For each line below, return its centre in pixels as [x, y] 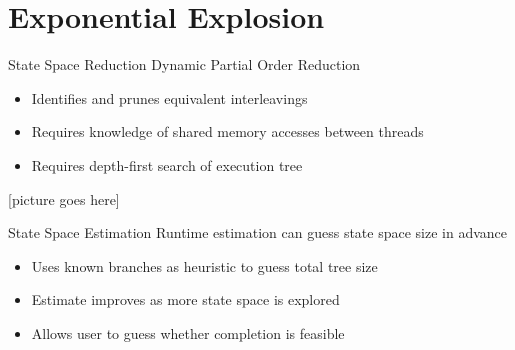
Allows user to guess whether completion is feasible [188, 332]
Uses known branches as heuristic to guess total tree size [204, 265]
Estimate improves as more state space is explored [185, 299]
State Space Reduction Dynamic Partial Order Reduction [184, 64]
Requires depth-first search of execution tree [167, 164]
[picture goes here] [64, 198]
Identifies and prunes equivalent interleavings [169, 97]
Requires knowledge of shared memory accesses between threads [227, 131]
